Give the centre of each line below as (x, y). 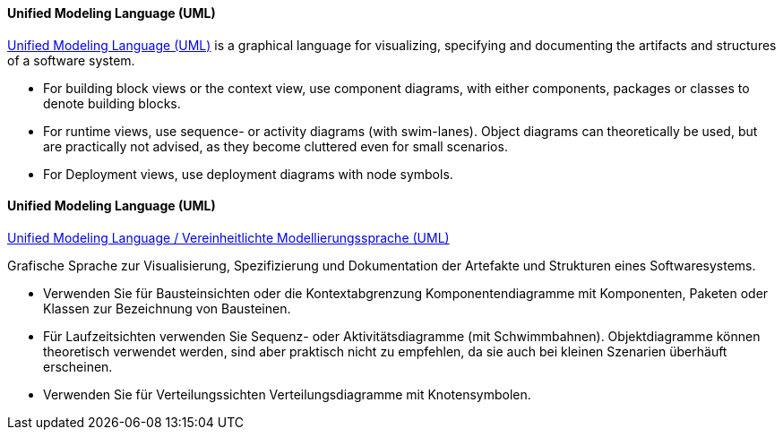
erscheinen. (78, 366)
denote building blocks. (112, 103)
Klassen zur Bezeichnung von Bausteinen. (167, 308)
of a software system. (71, 60)
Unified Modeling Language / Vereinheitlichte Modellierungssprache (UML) (228, 237)
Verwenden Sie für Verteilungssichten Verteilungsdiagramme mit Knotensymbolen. (287, 394)
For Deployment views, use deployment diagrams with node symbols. (248, 174)
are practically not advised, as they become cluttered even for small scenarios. (275, 146)
